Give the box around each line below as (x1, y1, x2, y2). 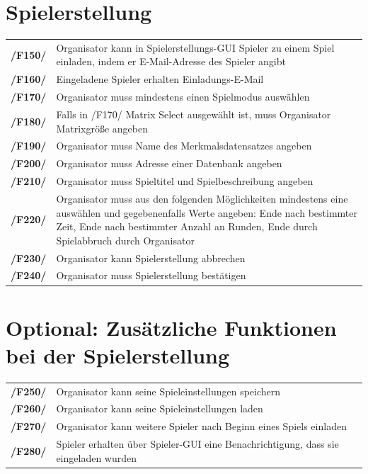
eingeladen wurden (56, 450, 137, 465)
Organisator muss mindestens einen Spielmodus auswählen (56, 89, 310, 104)
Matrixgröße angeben (56, 120, 148, 135)
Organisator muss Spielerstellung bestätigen (56, 268, 246, 283)
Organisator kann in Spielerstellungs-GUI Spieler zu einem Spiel (56, 40, 335, 55)
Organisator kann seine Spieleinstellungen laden (56, 401, 263, 416)
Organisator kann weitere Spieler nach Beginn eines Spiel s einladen (56, 419, 347, 434)
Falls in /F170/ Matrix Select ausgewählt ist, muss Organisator (56, 107, 331, 121)
